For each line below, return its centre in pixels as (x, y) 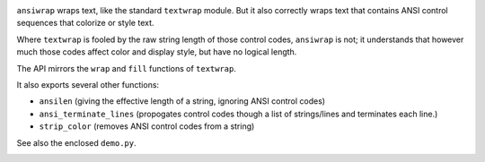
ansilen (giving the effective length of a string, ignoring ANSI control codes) (182, 101)
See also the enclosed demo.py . (76, 142)
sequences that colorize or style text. (85, 23)
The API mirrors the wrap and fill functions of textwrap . (127, 68)
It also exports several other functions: (88, 84)
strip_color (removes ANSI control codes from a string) (147, 126)
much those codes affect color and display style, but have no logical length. (157, 52)
